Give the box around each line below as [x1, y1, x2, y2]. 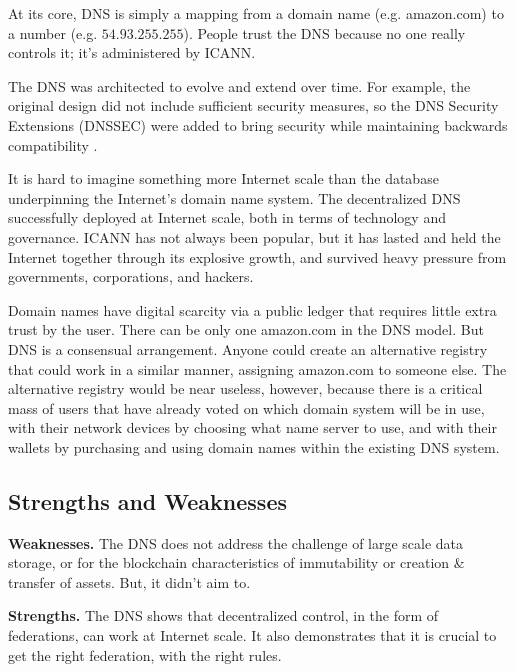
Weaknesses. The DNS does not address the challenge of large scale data [8, 532, 464, 553]
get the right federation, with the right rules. [8, 644, 282, 665]
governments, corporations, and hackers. [8, 266, 254, 287]
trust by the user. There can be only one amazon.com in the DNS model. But [8, 319, 484, 340]
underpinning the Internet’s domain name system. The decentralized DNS [8, 187, 461, 208]
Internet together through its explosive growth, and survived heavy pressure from [8, 246, 507, 267]
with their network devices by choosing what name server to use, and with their [8, 417, 497, 438]
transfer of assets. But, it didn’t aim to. [8, 571, 251, 592]
